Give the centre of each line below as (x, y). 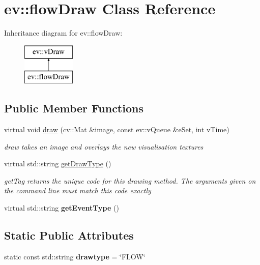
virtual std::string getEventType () (62, 208)
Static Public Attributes (69, 235)
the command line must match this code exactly (78, 190)
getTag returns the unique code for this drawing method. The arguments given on (130, 180)
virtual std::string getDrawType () (58, 164)
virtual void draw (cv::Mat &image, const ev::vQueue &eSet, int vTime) (117, 129)
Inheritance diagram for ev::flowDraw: (63, 33)
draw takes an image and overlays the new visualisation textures (104, 146)
